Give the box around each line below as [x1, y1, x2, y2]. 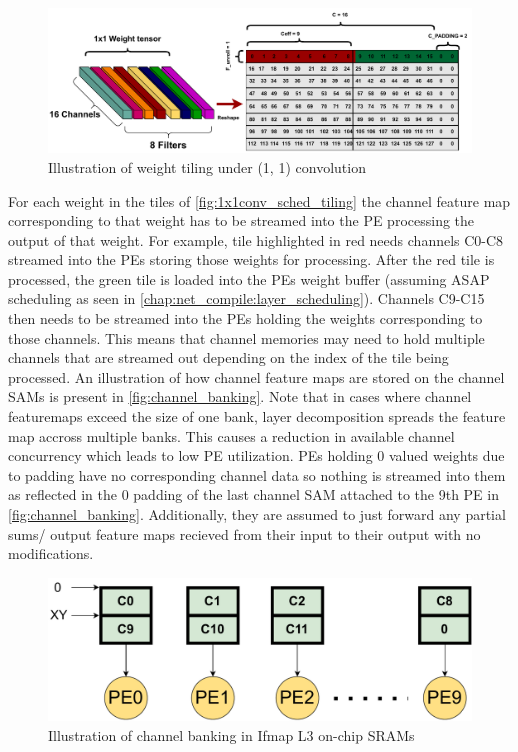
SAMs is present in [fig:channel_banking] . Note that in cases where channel [8, 386, 472, 407]
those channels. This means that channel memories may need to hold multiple [8, 327, 485, 348]
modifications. [8, 543, 94, 564]
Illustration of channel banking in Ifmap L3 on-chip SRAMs [48, 724, 415, 745]
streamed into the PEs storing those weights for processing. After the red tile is [8, 249, 495, 270]
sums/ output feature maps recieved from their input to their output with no [8, 523, 481, 544]
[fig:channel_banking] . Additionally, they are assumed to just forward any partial [8, 504, 506, 525]
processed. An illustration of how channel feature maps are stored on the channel [8, 366, 505, 387]
